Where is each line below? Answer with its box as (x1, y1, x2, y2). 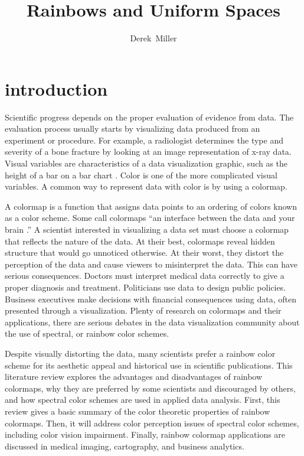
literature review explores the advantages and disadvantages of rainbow (5, 370, 263, 383)
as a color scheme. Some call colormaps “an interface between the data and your (5, 211, 295, 224)
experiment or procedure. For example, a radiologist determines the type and (5, 133, 283, 146)
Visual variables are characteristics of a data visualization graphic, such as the (5, 157, 288, 170)
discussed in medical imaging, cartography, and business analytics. (5, 439, 244, 452)
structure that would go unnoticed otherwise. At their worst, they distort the (5, 246, 284, 259)
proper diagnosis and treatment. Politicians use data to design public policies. (5, 281, 286, 293)
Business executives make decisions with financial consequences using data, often (5, 292, 296, 305)
